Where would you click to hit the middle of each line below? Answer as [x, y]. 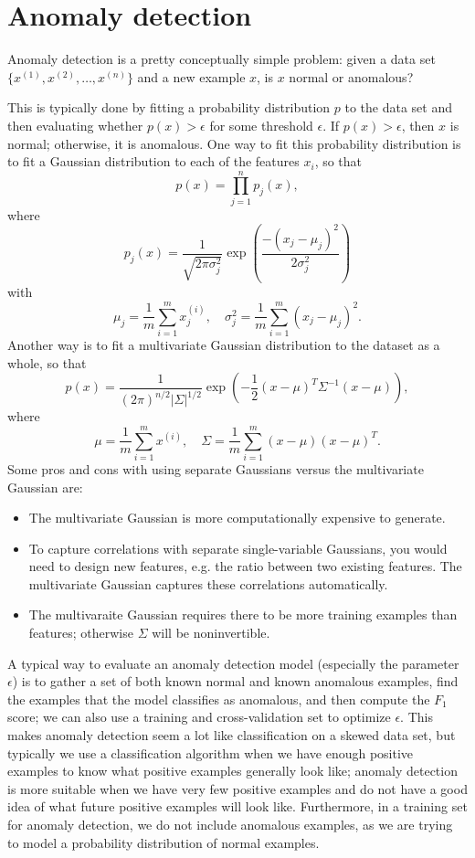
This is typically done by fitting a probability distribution [169, 107]
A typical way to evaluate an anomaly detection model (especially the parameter [233, 663]
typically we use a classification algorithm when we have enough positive [211, 752]
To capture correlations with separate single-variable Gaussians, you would [238, 548]
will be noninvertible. [211, 633]
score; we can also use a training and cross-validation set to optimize [199, 717]
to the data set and [399, 107]
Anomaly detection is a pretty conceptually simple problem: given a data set [222, 59]
